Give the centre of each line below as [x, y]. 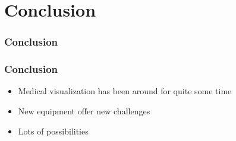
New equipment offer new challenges [84, 111]
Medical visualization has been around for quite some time [125, 91]
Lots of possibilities [53, 131]
